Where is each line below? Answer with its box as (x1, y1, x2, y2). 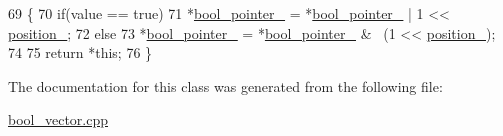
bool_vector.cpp (8, 109, 109, 130)
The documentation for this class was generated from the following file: (8, 75, 443, 96)
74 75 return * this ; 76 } (8, 42, 153, 63)
